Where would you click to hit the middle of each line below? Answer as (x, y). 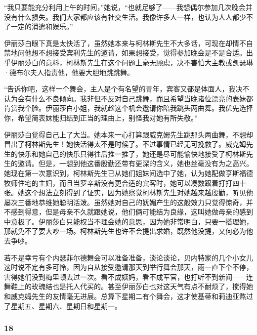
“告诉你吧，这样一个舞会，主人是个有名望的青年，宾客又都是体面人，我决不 (127, 89)
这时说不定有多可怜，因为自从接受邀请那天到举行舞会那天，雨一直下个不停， (128, 267)
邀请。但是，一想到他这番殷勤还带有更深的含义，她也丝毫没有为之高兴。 (135, 163)
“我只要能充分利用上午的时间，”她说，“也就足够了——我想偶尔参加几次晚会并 (128, 7)
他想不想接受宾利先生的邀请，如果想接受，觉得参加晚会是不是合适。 (135, 53)
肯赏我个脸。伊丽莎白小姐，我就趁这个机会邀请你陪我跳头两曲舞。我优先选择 (128, 108)
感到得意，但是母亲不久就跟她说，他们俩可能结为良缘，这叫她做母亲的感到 (132, 212)
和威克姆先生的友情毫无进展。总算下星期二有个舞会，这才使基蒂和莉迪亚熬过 (128, 296)
